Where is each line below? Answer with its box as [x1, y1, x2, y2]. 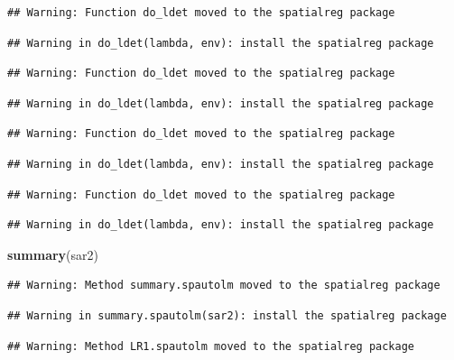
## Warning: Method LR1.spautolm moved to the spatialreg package [7, 339, 415, 353]
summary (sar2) [7, 245, 98, 263]
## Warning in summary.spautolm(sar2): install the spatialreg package [7, 309, 447, 322]
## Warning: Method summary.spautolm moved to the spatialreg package [7, 279, 440, 292]
